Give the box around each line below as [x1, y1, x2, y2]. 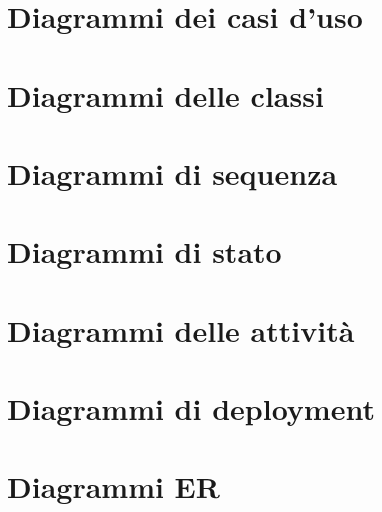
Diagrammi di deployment [7, 388, 375, 429]
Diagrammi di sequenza [7, 152, 338, 193]
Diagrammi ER [7, 466, 220, 507]
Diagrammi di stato [7, 231, 282, 272]
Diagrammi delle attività [7, 309, 355, 350]
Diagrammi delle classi [7, 74, 324, 115]
